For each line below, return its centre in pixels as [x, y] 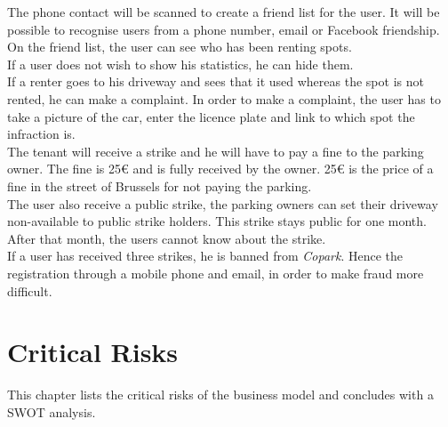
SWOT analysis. [52, 411]
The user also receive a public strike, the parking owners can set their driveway [223, 203]
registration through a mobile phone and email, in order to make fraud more [216, 273]
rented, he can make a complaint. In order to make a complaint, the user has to [224, 98]
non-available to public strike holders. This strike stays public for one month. [217, 221]
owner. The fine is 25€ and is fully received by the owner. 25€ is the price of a [220, 169]
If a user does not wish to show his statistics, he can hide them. [180, 64]
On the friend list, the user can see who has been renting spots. [180, 47]
